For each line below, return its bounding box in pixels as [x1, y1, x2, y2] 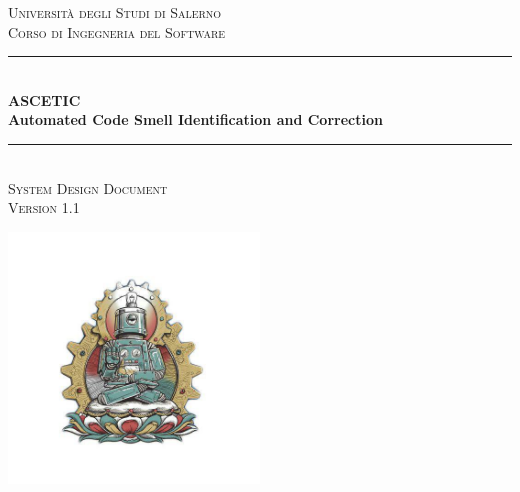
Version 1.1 [8, 197, 80, 218]
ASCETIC [8, 89, 81, 110]
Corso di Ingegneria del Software [8, 21, 226, 42]
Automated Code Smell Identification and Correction [8, 109, 383, 130]
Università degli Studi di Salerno [8, 2, 222, 22]
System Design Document [8, 177, 168, 198]
